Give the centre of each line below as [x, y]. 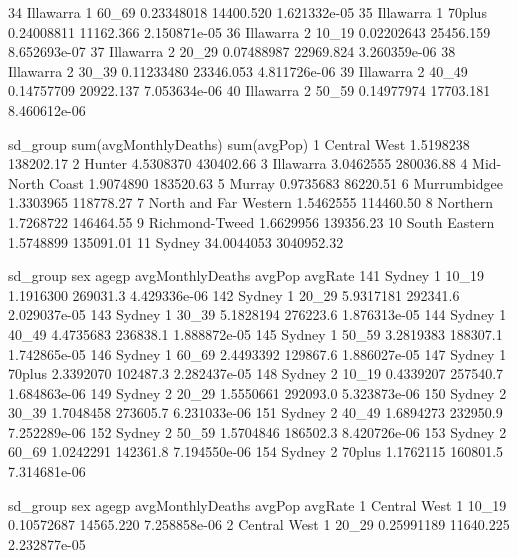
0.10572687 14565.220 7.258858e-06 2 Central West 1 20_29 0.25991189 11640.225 [259, 524]
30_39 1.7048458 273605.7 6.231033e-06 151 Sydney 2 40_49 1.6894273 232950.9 [255, 412]
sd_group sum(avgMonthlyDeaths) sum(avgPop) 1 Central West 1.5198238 [239, 143]
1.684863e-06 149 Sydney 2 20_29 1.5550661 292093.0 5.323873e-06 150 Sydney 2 [257, 392]
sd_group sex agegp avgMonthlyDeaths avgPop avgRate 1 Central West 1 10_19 [257, 504]
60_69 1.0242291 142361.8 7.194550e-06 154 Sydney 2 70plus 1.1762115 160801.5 [256, 451]
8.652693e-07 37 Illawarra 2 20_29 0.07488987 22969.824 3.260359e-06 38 [232, 51]
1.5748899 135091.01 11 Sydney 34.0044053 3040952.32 [176, 241]
